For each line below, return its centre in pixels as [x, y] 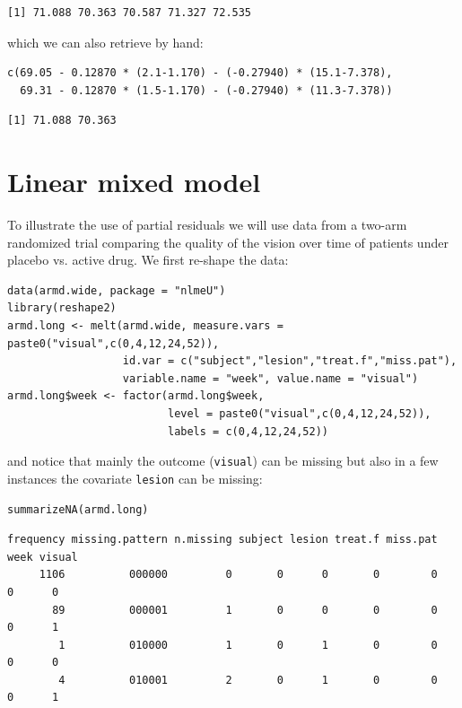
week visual [43, 557]
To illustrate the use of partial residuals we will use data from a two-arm [207, 225]
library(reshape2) [62, 308]
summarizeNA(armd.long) [78, 509]
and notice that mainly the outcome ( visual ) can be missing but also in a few [223, 461]
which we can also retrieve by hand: [105, 42]
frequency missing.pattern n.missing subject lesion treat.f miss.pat [222, 540]
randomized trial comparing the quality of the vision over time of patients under [228, 242]
